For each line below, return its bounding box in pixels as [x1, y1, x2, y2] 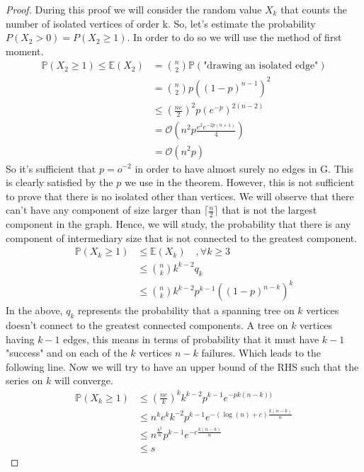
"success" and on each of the [6, 345, 127, 360]
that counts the [280, 2, 347, 16]
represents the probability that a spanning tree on [77, 303, 295, 318]
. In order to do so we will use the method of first [127, 30, 342, 45]
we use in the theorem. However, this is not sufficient [124, 175, 355, 190]
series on [6, 373, 43, 388]
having [6, 331, 35, 346]
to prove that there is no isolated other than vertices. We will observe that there [6, 188, 354, 203]
